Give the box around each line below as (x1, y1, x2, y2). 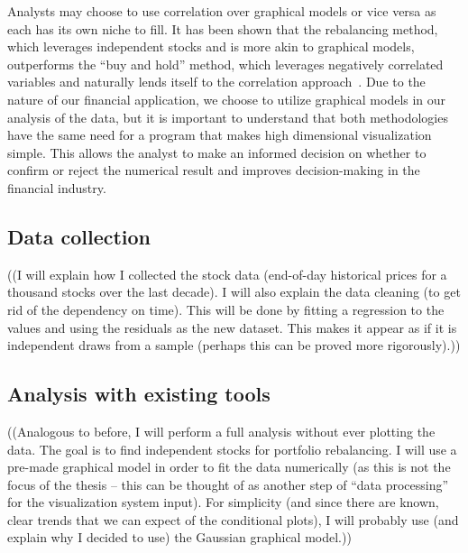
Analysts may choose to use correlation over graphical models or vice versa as (7, 2, 436, 20)
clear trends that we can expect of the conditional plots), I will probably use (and (7, 510, 459, 529)
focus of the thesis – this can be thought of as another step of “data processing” (7, 475, 449, 493)
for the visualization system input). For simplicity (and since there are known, (7, 493, 439, 512)
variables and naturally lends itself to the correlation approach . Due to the (7, 72, 426, 91)
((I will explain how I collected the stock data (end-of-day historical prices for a (7, 264, 447, 283)
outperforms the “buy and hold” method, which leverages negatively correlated (7, 54, 444, 73)
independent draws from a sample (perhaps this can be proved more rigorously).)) (7, 336, 461, 355)
